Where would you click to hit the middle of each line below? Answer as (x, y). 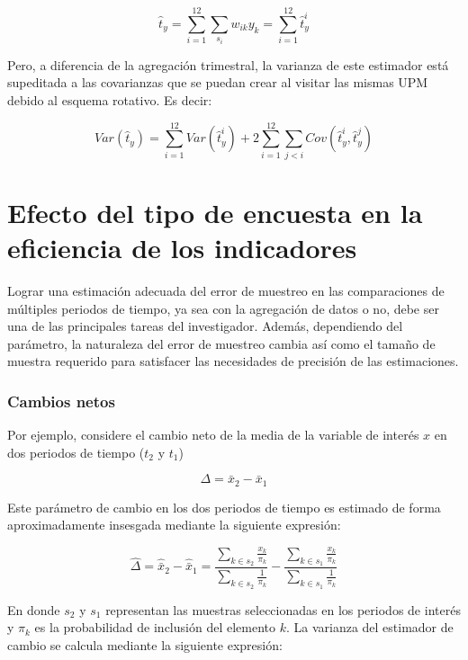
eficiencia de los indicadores (182, 248)
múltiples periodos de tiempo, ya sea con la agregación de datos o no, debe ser (223, 308)
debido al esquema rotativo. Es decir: (110, 100)
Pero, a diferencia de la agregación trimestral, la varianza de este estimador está (228, 64)
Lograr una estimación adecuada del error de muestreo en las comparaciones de (226, 291)
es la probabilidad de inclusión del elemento (155, 627)
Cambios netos (61, 401)
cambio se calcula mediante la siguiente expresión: (145, 644)
